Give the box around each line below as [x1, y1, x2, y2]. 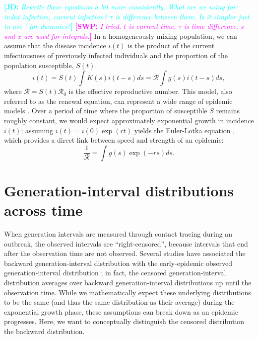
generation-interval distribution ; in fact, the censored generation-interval [4, 267, 226, 278]
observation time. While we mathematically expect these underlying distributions [4, 287, 251, 297]
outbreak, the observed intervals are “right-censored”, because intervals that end [4, 238, 248, 249]
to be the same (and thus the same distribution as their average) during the [4, 297, 235, 307]
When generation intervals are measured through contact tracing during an [4, 229, 233, 239]
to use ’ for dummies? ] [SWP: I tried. [4, 21, 122, 31]
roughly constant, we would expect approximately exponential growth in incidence [4, 115, 254, 125]
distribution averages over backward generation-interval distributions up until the [4, 277, 252, 287]
